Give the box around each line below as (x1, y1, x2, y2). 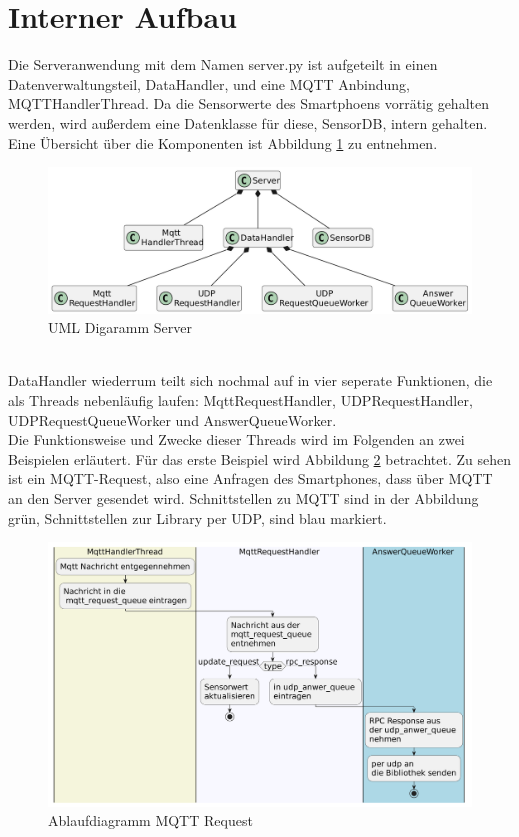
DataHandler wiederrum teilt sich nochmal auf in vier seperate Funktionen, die (8, 370, 493, 391)
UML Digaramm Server (48, 317, 193, 338)
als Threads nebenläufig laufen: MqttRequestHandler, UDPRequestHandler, (8, 390, 473, 411)
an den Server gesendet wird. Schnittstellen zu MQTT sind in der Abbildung (8, 488, 479, 509)
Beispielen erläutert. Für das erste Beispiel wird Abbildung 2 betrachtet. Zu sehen (8, 448, 511, 469)
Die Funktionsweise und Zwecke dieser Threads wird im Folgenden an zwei (8, 429, 465, 450)
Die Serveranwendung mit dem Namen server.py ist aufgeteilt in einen (8, 54, 438, 75)
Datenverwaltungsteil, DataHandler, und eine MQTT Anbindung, (8, 73, 410, 94)
